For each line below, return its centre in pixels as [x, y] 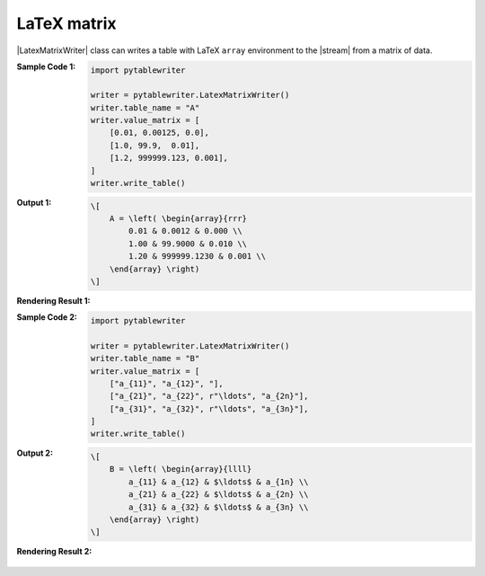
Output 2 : [35, 453]
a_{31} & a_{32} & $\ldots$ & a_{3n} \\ [219, 507]
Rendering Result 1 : [53, 300]
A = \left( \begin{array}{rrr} [178, 219]
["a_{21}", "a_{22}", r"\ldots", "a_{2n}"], [209, 396]
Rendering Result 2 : [54, 552]
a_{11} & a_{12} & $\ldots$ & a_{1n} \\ [219, 482]
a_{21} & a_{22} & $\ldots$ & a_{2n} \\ [219, 495]
